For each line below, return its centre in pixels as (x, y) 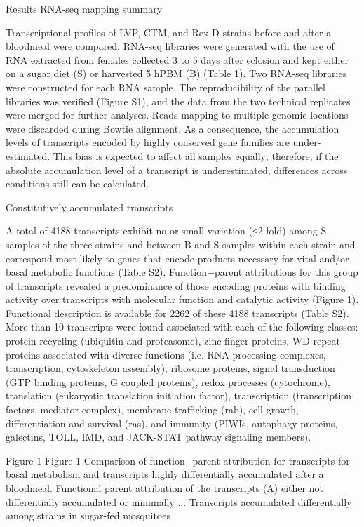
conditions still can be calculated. (77, 184)
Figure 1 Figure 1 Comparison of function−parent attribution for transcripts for (178, 460)
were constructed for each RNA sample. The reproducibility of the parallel (166, 87)
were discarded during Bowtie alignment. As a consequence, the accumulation (173, 128)
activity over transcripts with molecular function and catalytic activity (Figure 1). (182, 299)
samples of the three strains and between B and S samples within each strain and (181, 244)
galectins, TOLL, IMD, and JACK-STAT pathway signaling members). (159, 437)
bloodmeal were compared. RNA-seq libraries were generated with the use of (170, 46)
